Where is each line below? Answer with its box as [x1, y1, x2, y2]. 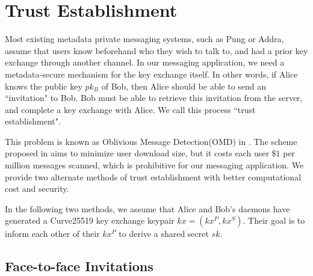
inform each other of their [5, 227, 100, 240]
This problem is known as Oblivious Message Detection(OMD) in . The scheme [5, 135, 297, 147]
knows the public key [5, 79, 82, 92]
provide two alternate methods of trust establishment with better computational [5, 170, 302, 183]
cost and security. [5, 182, 69, 195]
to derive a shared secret [119, 227, 209, 240]
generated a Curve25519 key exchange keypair [5, 214, 175, 227]
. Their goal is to [243, 214, 305, 227]
